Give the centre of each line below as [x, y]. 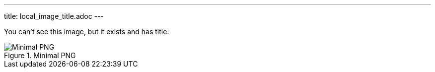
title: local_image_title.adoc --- [54, 16]
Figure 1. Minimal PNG [40, 55]
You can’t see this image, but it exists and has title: [87, 32]
